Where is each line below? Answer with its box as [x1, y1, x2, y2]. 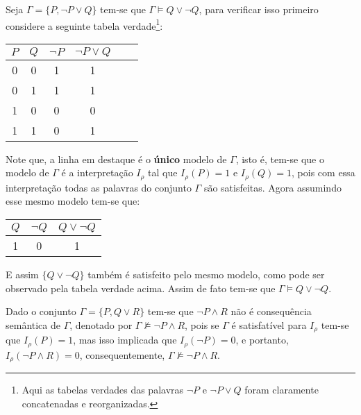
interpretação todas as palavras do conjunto [6, 180, 192, 194]
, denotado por [69, 317, 133, 332]
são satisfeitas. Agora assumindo [203, 180, 342, 194]
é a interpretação [61, 165, 133, 180]
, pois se [185, 317, 219, 332]
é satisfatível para [231, 317, 307, 332]
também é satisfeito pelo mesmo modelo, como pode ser [87, 267, 325, 282]
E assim [6, 267, 39, 282]
